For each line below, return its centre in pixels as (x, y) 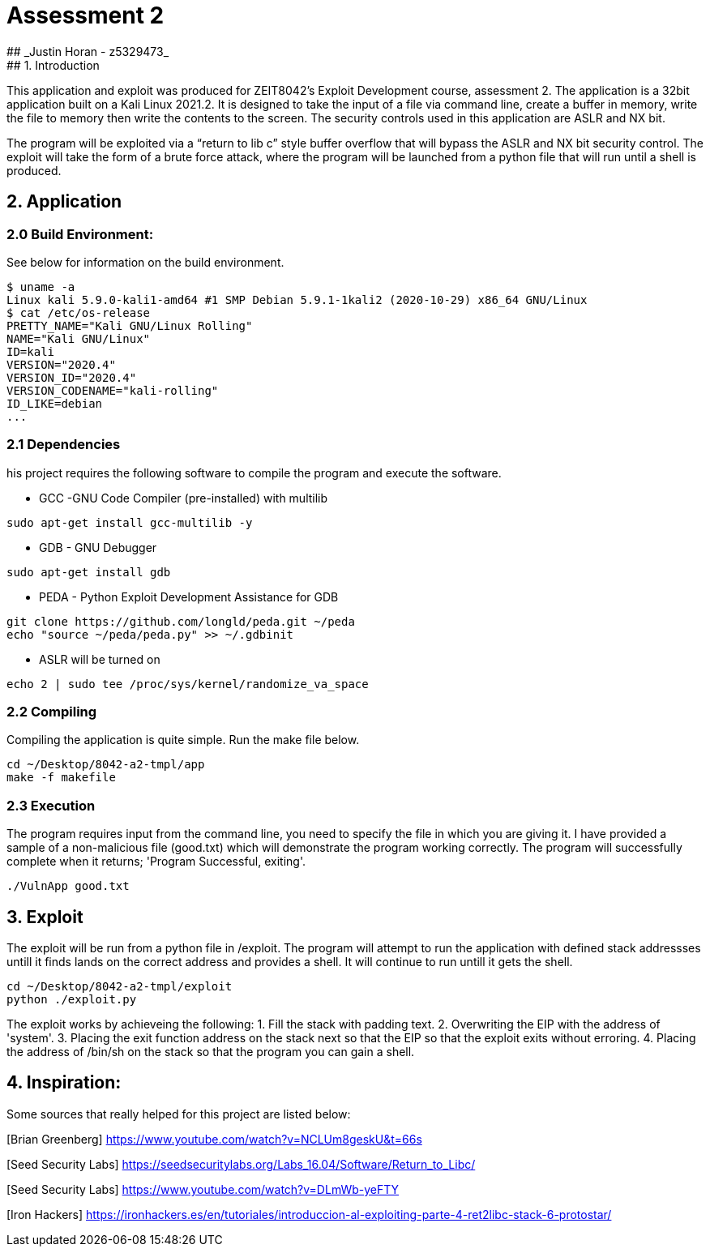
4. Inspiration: (64, 1083)
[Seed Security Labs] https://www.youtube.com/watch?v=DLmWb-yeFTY (203, 1189)
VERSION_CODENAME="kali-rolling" (113, 390)
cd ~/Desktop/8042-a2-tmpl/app (106, 765)
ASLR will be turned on (100, 659)
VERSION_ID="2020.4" (72, 377)
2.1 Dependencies (64, 445)
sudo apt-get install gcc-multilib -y (130, 522)
